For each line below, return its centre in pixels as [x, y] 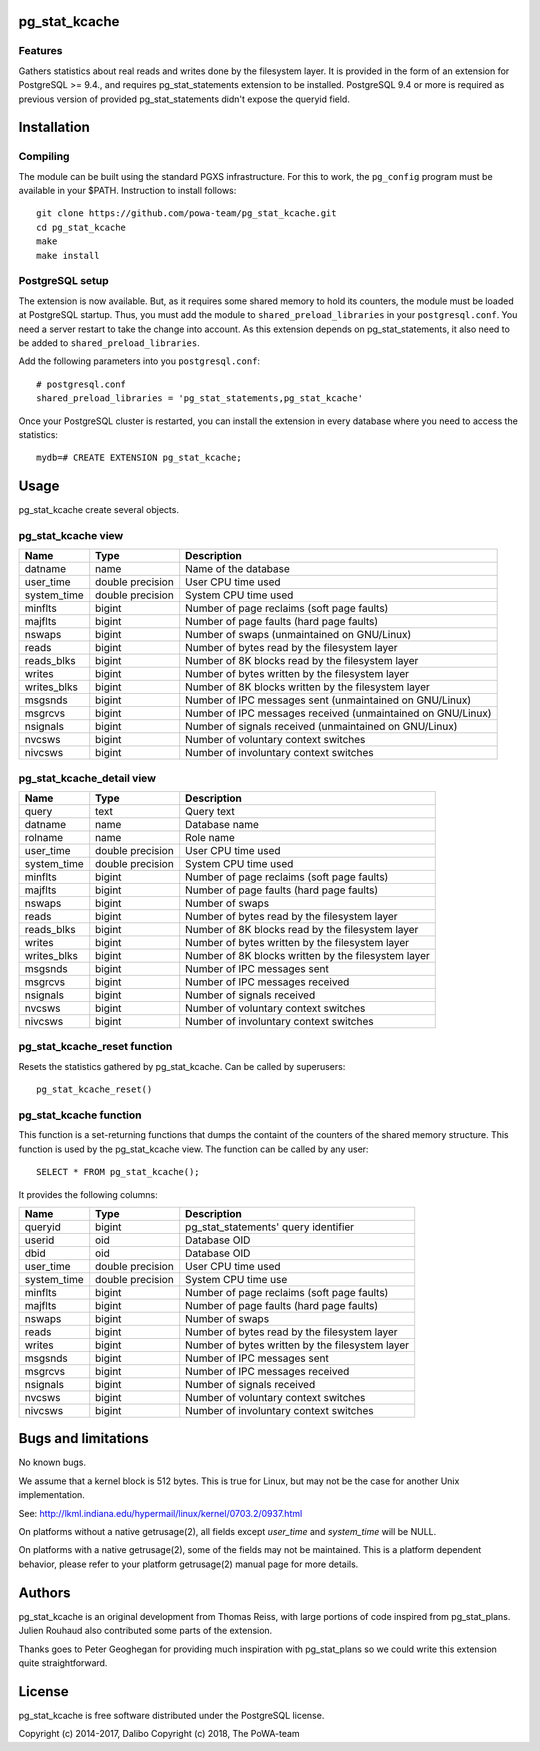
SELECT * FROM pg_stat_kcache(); [118, 1172]
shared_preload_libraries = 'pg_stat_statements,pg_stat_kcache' [200, 398]
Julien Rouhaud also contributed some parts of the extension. [145, 1631]
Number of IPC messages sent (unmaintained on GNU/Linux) [328, 700]
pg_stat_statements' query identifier [270, 1227]
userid [39, 1240]
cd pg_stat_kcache [81, 227]
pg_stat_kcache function [80, 1115]
